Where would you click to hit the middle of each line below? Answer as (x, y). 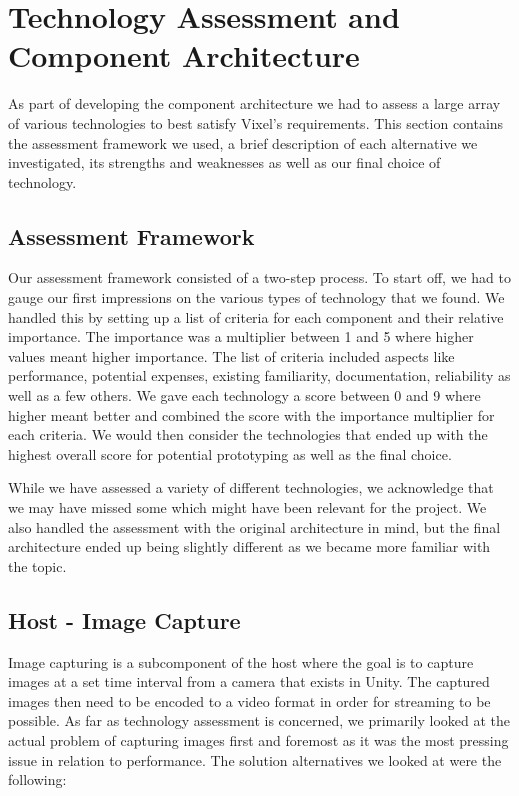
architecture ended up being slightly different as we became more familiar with (249, 546)
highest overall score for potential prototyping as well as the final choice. (230, 453)
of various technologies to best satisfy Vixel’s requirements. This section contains (256, 122)
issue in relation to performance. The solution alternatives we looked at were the (255, 759)
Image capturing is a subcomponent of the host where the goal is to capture (241, 661)
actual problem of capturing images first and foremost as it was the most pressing (258, 739)
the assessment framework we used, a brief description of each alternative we (243, 142)
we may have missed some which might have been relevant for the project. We (247, 507)
